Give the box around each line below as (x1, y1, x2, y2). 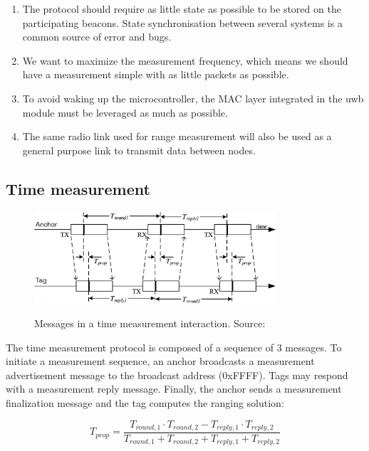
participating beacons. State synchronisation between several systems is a (22, 15, 343, 30)
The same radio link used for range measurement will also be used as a (22, 129, 332, 144)
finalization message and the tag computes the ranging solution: (6, 395, 284, 410)
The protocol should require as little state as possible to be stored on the (22, 1, 341, 16)
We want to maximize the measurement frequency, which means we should (22, 53, 348, 68)
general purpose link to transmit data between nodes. (22, 142, 256, 157)
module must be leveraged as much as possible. (22, 105, 228, 120)
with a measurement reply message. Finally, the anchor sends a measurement (6, 381, 342, 396)
